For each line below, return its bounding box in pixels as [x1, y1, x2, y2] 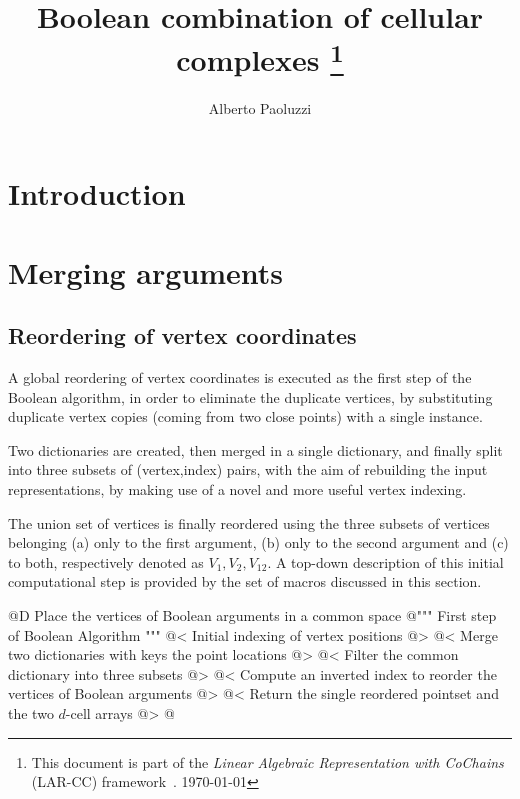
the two [8, 702, 54, 723]
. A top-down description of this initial [267, 551, 504, 572]
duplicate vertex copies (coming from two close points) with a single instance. [8, 406, 483, 427]
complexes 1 [176, 35, 344, 80]
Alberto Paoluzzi [208, 97, 312, 118]
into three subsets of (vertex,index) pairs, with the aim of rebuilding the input [8, 459, 488, 480]
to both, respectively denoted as [8, 551, 204, 572]
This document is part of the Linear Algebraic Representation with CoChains [31, 751, 504, 772]
